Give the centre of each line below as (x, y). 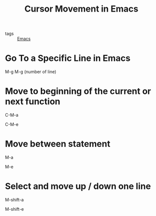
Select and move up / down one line (78, 186)
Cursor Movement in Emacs (81, 9)
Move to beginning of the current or (78, 91)
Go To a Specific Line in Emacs (68, 58)
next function (33, 101)
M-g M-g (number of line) (31, 72)
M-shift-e (15, 209)
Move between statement (58, 144)
